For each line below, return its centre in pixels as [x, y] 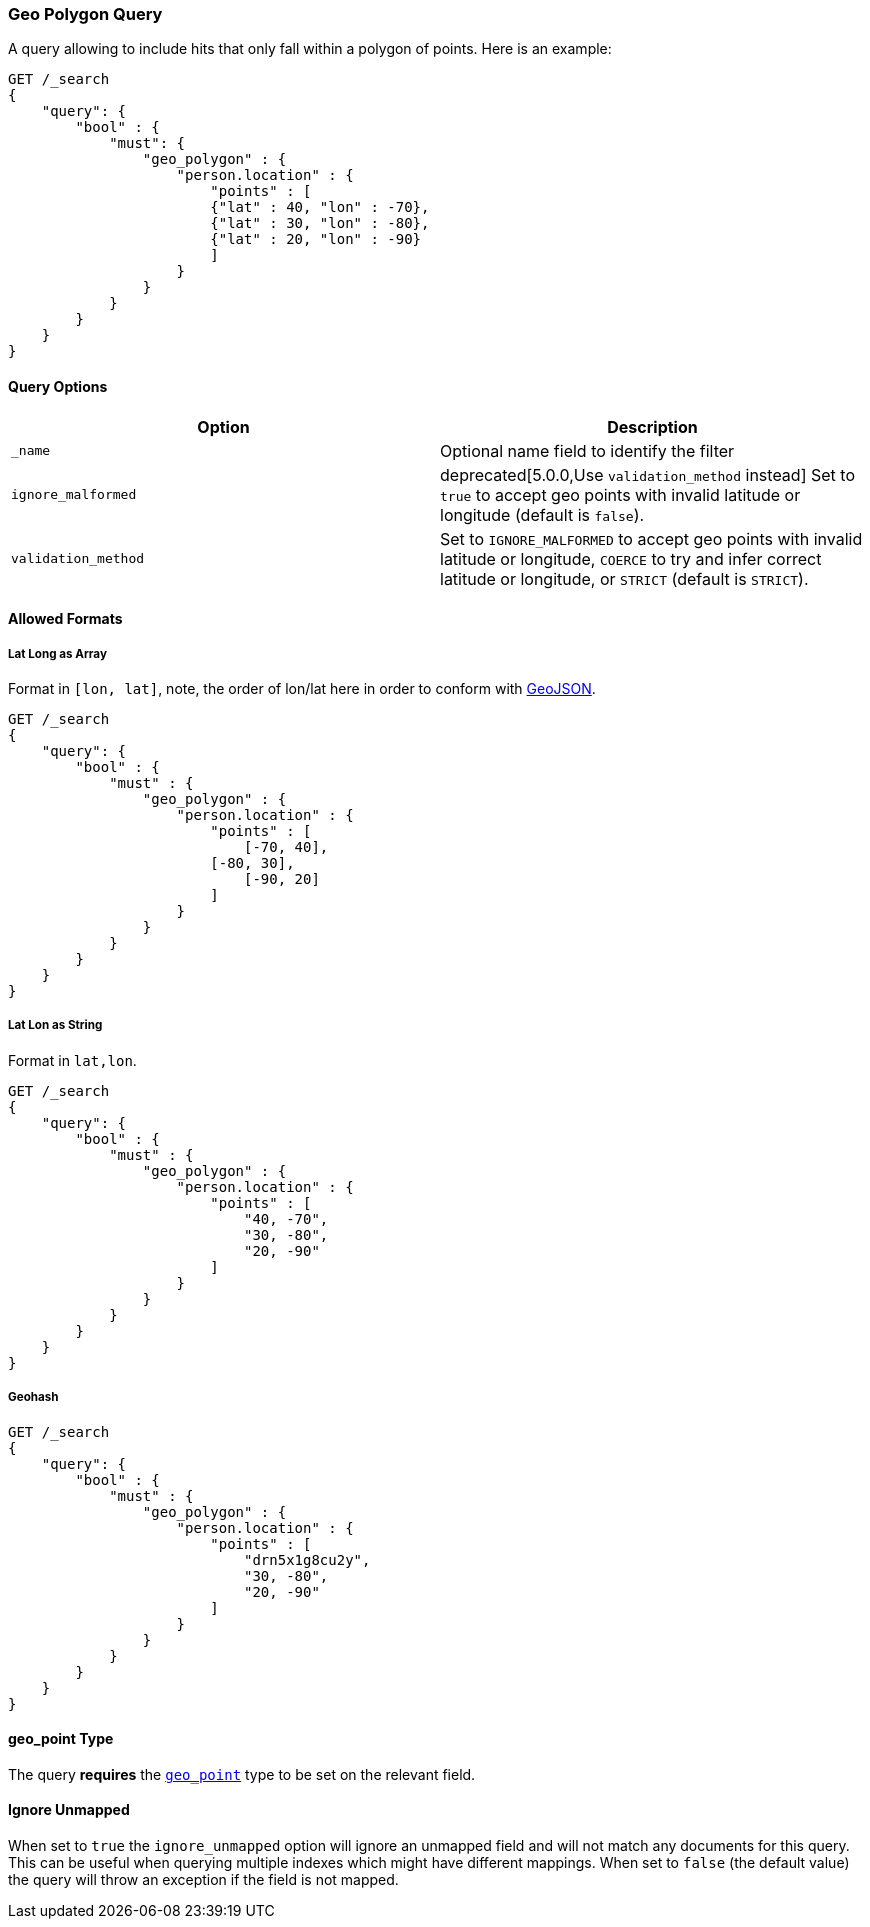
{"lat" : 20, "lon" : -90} [316, 239]
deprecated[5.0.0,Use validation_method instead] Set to [647, 474]
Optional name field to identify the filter [587, 450]
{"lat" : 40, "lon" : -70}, [320, 207]
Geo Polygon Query [85, 14]
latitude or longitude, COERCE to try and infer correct [631, 558]
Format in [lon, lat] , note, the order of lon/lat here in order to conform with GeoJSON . [302, 688]
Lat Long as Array [57, 653]
